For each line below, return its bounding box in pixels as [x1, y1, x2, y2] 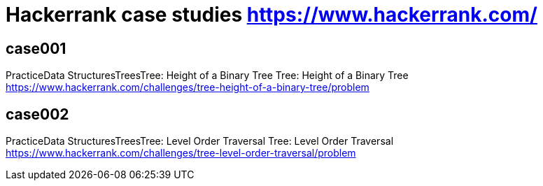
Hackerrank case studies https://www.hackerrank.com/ [6, 3, 537, 27]
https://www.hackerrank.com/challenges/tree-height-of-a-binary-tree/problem [6, 81, 369, 94]
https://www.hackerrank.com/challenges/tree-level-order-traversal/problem [6, 147, 356, 159]
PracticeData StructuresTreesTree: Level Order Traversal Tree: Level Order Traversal [6, 135, 394, 148]
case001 [6, 39, 66, 57]
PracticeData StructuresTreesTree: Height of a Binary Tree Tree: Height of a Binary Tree [6, 69, 409, 82]
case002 [6, 105, 69, 123]
